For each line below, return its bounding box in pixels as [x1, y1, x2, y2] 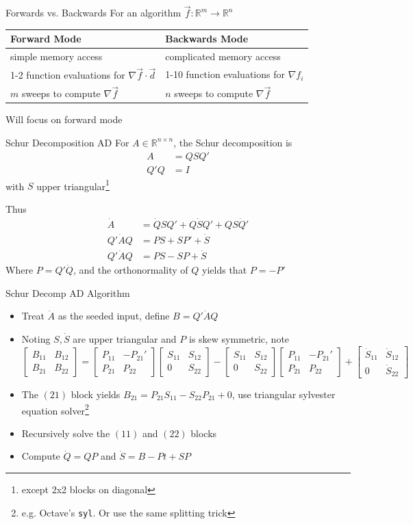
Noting [21, 332, 51, 345]
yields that [202, 263, 247, 277]
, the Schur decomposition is [173, 135, 292, 149]
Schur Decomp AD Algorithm [5, 285, 130, 300]
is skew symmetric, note [188, 332, 290, 345]
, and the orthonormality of [73, 263, 188, 277]
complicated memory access [165, 49, 281, 64]
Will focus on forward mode [5, 112, 123, 127]
